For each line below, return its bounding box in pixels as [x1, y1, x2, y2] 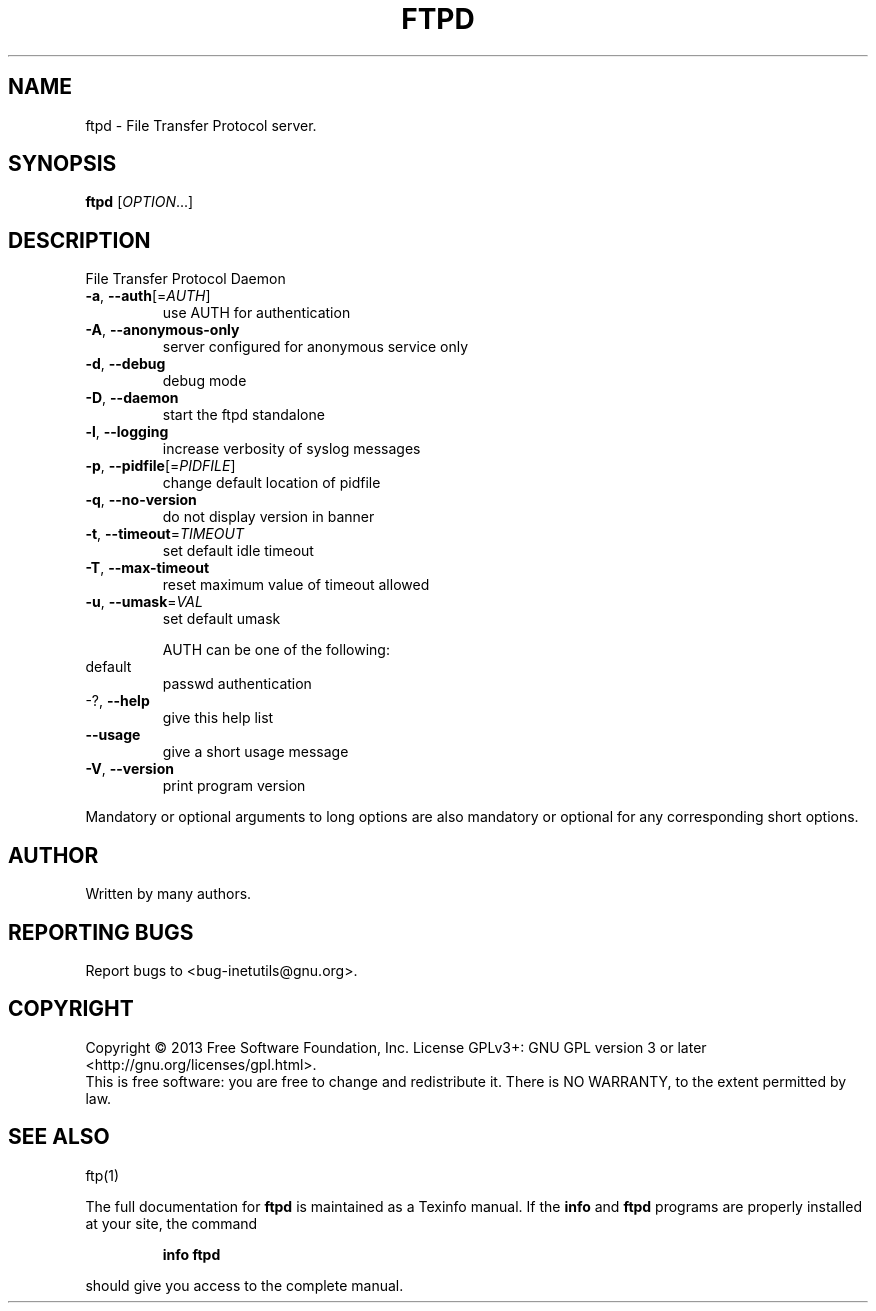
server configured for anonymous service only [162, 338, 469, 356]
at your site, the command [85, 1214, 258, 1232]
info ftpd [162, 1245, 221, 1263]
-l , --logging [85, 423, 169, 441]
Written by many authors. [85, 885, 252, 903]
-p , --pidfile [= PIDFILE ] [85, 457, 236, 475]
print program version [162, 777, 306, 795]
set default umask [162, 610, 281, 628]
